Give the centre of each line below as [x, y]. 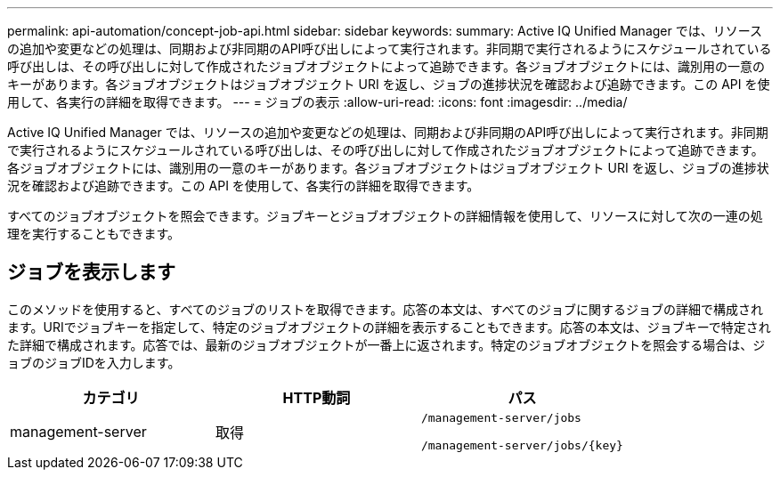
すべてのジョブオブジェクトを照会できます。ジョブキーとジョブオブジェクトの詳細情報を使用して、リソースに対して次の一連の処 [385, 216]
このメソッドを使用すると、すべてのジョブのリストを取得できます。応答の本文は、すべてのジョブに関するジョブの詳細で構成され [385, 309]
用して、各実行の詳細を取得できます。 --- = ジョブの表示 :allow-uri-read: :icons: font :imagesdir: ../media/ [317, 102]
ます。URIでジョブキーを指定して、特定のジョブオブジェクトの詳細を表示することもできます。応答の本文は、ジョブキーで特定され [389, 327]
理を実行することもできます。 [94, 234]
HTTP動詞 [317, 397]
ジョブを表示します [91, 272]
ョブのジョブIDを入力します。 [94, 362]
